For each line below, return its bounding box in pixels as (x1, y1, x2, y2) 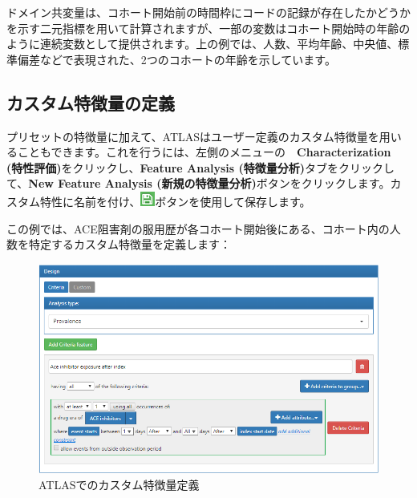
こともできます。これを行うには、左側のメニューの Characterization (17, 144, 391, 160)
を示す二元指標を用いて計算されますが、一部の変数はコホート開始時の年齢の (6, 19, 411, 36)
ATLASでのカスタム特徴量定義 (38, 476, 200, 492)
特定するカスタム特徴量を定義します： (28, 236, 231, 253)
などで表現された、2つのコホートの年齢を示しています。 (39, 51, 336, 67)
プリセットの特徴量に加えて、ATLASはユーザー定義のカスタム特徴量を (6, 128, 379, 144)
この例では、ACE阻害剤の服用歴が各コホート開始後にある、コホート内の (6, 220, 390, 237)
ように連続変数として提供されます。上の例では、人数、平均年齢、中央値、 (6, 35, 399, 52)
